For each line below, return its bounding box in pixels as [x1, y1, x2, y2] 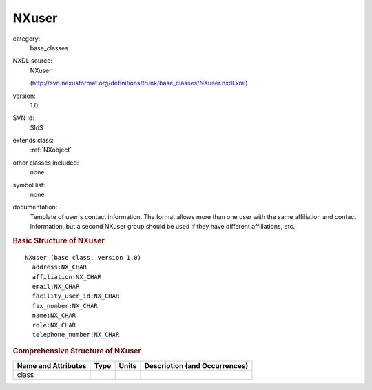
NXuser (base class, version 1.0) [25, 254, 141, 261]
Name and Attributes [17, 360, 87, 370]
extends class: [12, 136, 54, 145]
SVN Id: [12, 114, 34, 122]
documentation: [12, 203, 58, 212]
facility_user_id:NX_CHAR [32, 292, 120, 300]
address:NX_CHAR [32, 263, 87, 271]
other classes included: [12, 158, 79, 167]
